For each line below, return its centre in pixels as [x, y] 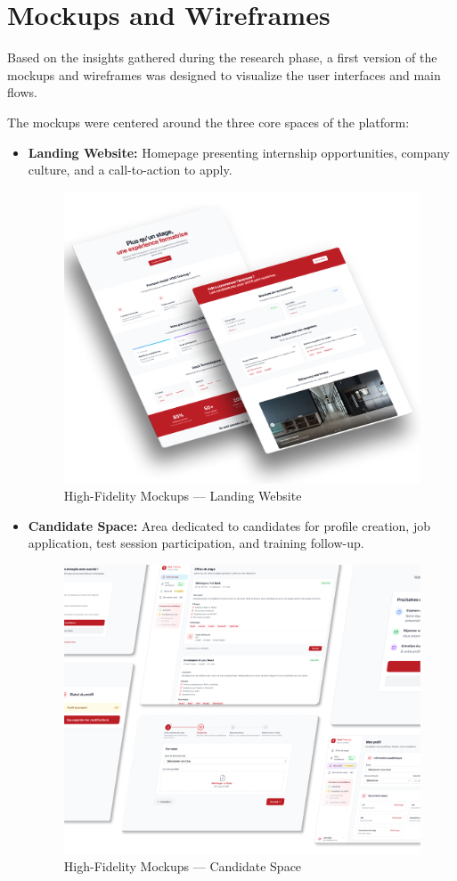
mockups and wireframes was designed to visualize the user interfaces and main [224, 74]
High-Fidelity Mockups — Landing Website [183, 496]
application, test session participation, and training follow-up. [196, 543]
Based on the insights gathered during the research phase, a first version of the [222, 57]
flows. [22, 92]
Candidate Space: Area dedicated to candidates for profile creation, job [229, 525]
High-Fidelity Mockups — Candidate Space [183, 866]
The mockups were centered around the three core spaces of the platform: [208, 122]
